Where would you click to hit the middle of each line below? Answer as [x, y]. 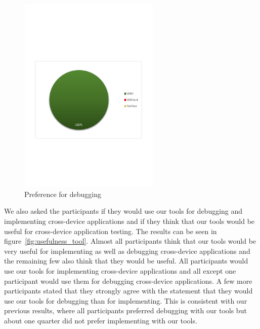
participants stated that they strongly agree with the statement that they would [128, 291]
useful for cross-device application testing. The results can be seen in [111, 231]
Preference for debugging [63, 194]
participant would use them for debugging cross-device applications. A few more [128, 281]
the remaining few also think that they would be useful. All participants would [126, 261]
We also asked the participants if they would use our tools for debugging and [123, 211]
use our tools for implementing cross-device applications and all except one [120, 271]
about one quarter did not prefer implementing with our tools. [101, 321]
